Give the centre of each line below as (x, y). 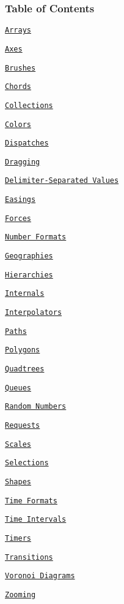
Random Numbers (36, 407)
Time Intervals (36, 520)
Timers (18, 538)
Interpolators (34, 313)
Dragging (23, 162)
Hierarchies (29, 275)
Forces (18, 218)
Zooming (20, 594)
